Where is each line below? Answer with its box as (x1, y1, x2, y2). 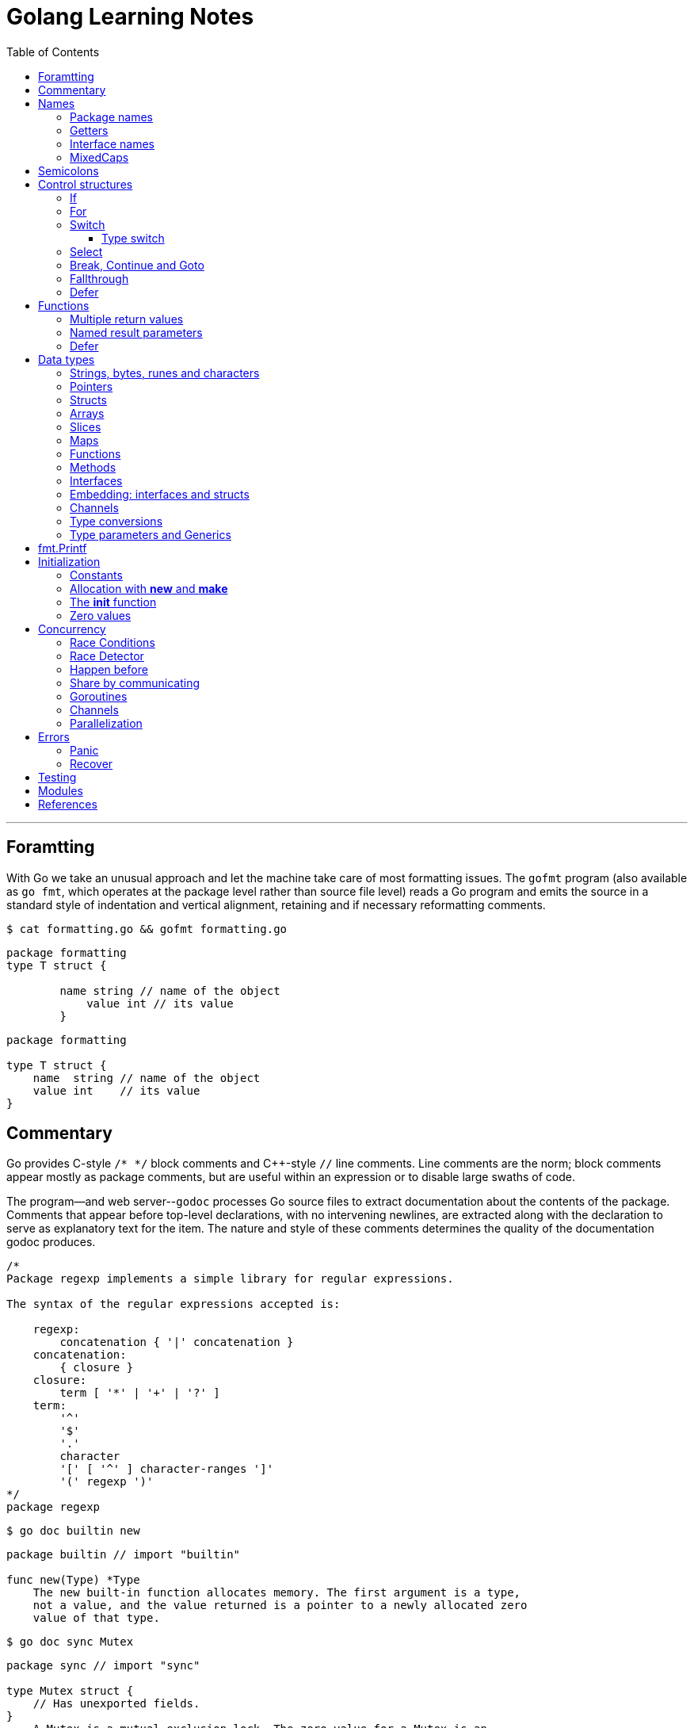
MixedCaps (70, 150, 129, 164)
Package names (70, 109, 153, 124)
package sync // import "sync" (6, 1659, 200, 1673)
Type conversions (70, 514, 163, 528)
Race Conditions (70, 635, 155, 649)
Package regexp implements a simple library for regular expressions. (6, 1272, 454, 1286)
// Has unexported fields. (32, 1697, 200, 1711)
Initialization (38, 554, 101, 568)
